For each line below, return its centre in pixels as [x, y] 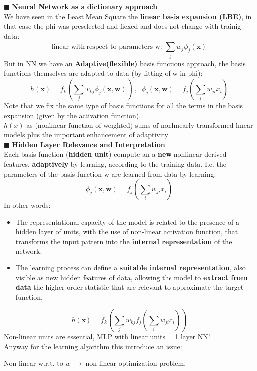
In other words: [27, 205]
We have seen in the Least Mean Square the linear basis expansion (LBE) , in [128, 16]
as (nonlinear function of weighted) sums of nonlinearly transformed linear [140, 125]
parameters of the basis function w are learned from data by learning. [110, 174]
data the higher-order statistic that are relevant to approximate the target [129, 287]
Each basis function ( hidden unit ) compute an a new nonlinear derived [115, 154]
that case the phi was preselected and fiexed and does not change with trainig [123, 26]
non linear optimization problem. [136, 363]
